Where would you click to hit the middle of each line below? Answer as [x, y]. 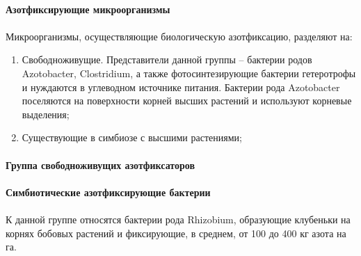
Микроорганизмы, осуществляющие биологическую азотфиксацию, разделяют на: [179, 36]
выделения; [46, 114]
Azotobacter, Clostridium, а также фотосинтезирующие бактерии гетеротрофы [189, 73]
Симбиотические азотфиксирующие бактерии [108, 192]
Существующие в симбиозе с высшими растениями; [132, 137]
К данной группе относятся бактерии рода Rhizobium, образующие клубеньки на [178, 219]
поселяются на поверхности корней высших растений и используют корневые [187, 101]
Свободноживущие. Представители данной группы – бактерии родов [167, 59]
